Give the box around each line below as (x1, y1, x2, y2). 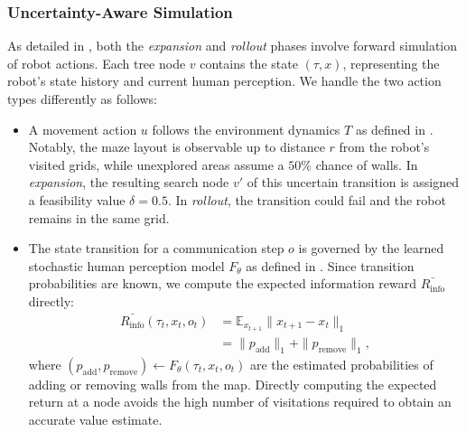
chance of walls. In (315, 155, 418, 174)
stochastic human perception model (28, 256, 225, 275)
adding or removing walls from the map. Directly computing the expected (28, 374, 437, 393)
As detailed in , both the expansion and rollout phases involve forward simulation (7, 36, 458, 55)
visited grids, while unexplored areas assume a (28, 155, 284, 174)
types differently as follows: (7, 89, 157, 108)
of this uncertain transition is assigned (247, 173, 459, 192)
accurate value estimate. (28, 409, 163, 428)
